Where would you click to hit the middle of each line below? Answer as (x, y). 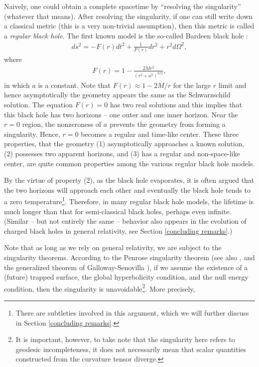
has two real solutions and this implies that (176, 104)
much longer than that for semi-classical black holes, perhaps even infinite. (118, 211)
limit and (232, 85)
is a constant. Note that (74, 85)
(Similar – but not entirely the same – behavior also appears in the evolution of (125, 221)
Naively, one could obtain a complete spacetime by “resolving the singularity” (123, 6)
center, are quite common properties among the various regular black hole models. (129, 163)
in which (17, 85)
